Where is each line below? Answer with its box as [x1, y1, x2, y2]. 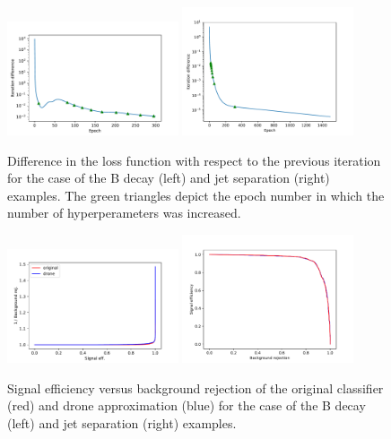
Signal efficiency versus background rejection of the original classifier [7, 378, 384, 397]
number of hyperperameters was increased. [7, 203, 241, 222]
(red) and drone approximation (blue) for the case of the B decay [7, 396, 366, 415]
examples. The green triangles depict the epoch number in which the [7, 185, 385, 204]
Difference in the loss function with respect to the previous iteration [7, 151, 381, 169]
